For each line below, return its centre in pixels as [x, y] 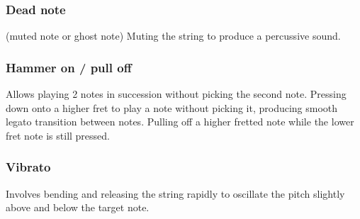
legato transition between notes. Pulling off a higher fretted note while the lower [180, 122]
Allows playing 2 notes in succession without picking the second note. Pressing [176, 94]
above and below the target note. [78, 207]
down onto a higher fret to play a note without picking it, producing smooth [172, 107]
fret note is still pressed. [58, 135]
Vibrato [28, 167]
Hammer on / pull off [69, 67]
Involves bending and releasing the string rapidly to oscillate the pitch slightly [175, 193]
